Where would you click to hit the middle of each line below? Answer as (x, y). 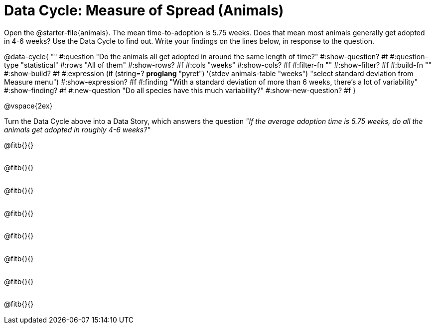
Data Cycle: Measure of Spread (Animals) (144, 10)
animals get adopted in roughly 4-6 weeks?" (77, 129)
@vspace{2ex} (28, 106)
